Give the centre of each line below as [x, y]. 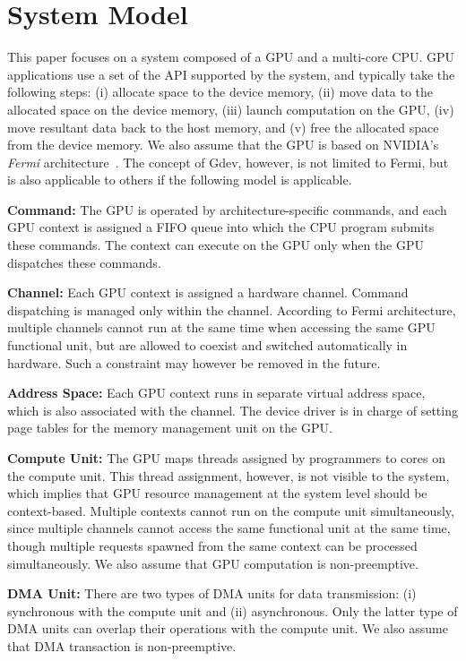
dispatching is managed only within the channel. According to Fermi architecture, [232, 309]
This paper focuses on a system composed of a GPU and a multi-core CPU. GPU [231, 57]
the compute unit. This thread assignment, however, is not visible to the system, [229, 475]
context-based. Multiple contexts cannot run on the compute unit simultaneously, [231, 510]
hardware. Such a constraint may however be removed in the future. [194, 362]
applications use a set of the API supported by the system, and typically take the [231, 74]
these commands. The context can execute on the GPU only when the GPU [216, 245]
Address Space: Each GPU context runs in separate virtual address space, [216, 393]
